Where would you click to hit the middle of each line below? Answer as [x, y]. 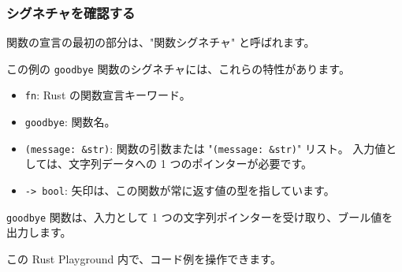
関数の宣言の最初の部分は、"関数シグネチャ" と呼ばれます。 [161, 42]
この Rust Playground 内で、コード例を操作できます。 [144, 258]
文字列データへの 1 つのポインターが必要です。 [191, 164]
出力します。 [39, 232]
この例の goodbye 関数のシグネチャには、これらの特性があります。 [178, 68]
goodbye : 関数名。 [70, 122]
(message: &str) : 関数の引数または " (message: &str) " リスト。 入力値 [205, 148]
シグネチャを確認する [71, 12]
